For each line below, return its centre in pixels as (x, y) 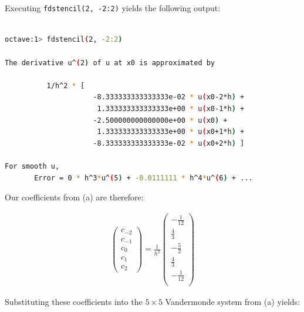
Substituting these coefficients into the (74, 301)
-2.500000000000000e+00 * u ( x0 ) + (160, 120)
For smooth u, (32, 166)
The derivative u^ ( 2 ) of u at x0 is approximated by (110, 63)
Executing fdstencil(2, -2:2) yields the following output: (113, 8)
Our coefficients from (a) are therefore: (74, 197)
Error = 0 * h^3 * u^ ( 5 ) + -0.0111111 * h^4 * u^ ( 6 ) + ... (143, 178)
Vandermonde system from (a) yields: (232, 301)
